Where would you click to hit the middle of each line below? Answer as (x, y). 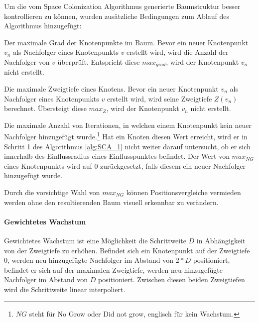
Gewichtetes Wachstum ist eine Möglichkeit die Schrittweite (95, 240)
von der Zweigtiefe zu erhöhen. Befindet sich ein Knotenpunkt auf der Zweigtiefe (127, 250)
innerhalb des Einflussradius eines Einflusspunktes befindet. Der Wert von (117, 156)
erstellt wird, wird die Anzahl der (178, 52)
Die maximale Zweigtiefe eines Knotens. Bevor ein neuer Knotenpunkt (111, 89)
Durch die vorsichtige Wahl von (52, 192)
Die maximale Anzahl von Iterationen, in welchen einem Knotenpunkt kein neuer (128, 125)
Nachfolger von (27, 61)
